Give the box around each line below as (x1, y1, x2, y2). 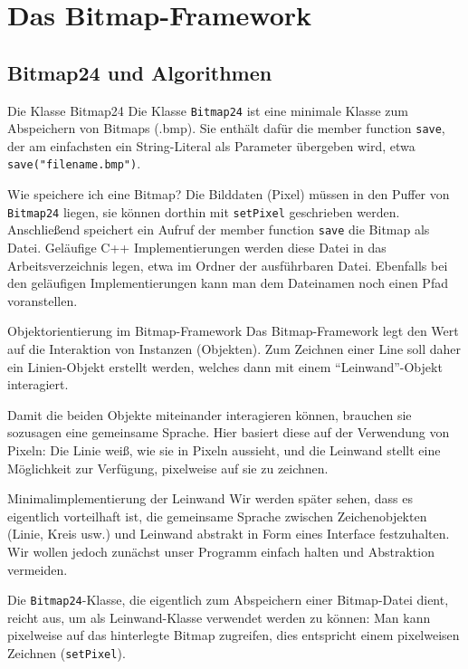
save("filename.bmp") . (7, 154, 141, 173)
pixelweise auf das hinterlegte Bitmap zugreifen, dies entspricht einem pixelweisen (7, 626, 460, 645)
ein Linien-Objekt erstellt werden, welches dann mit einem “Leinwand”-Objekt (7, 357, 443, 376)
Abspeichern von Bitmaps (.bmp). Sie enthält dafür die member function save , (7, 119, 445, 138)
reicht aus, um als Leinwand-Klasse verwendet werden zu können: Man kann (7, 607, 431, 626)
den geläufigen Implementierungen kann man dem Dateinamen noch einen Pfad (7, 273, 448, 292)
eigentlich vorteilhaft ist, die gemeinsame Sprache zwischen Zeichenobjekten (7, 506, 427, 525)
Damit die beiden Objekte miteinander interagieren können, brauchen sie (7, 405, 412, 424)
